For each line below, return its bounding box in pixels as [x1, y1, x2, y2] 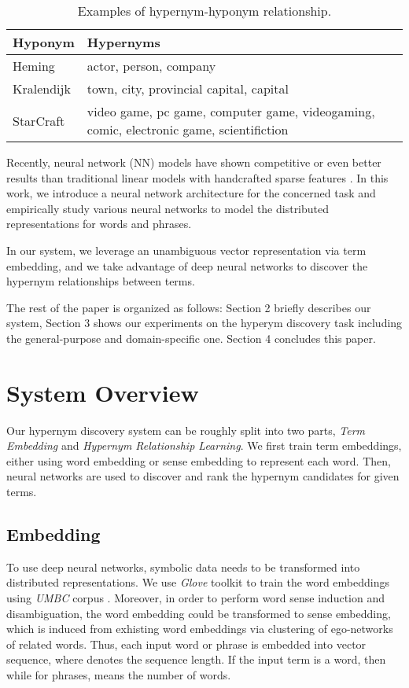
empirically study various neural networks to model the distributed [6, 200, 330, 216]
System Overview [6, 376, 199, 408]
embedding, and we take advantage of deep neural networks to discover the [6, 257, 368, 274]
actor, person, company [87, 57, 216, 75]
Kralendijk [13, 79, 71, 97]
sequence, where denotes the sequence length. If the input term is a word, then [6, 651, 386, 668]
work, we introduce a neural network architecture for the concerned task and [6, 185, 376, 201]
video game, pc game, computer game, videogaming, [87, 102, 375, 120]
